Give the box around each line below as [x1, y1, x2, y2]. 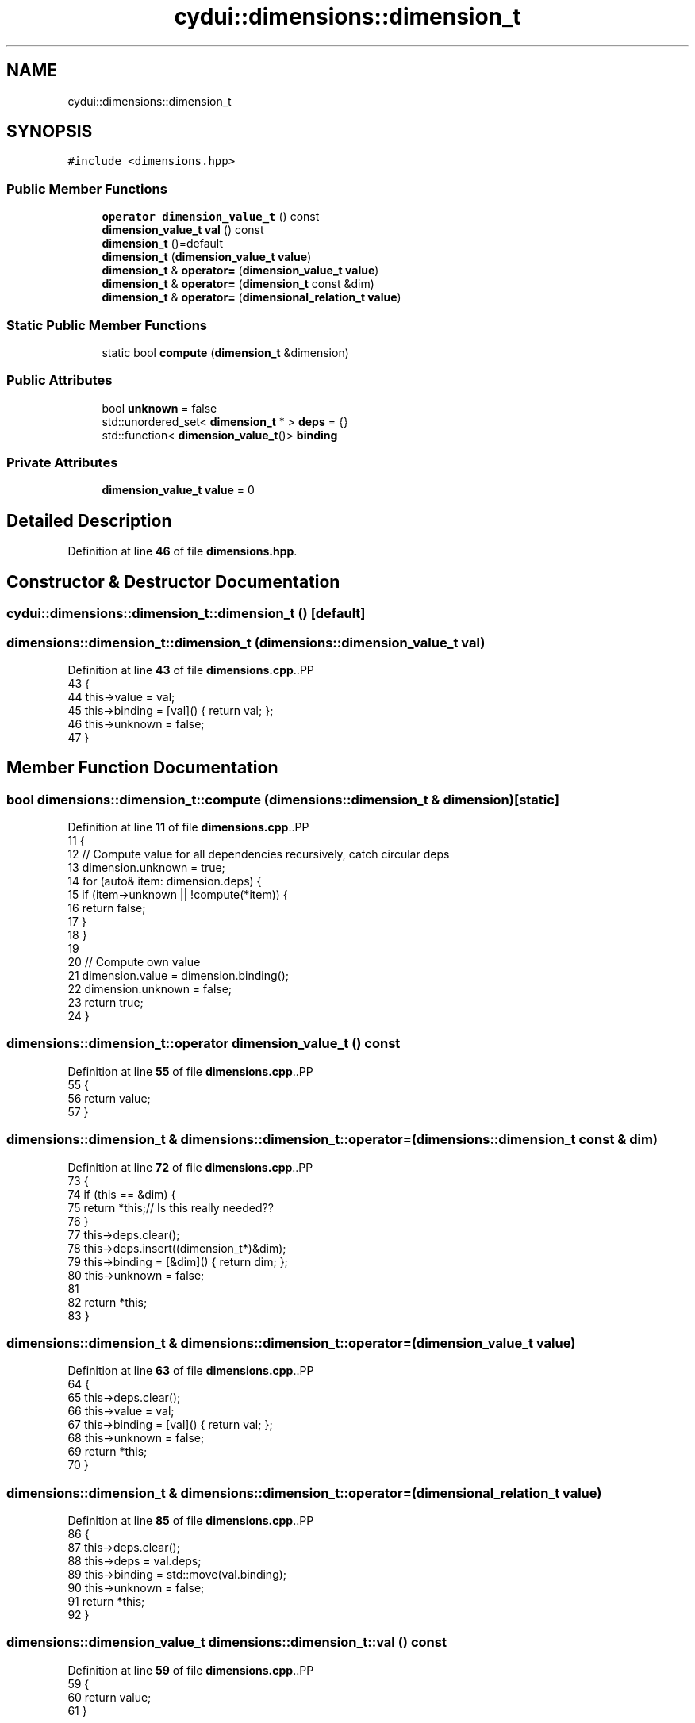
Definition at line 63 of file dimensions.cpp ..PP [67, 1364, 314, 1378]
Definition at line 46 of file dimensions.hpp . [67, 544, 298, 558]
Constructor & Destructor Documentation [6, 571, 340, 592]
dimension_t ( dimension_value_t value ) [102, 250, 312, 264]
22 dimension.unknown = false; [67, 982, 232, 996]
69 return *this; [67, 1445, 148, 1459]
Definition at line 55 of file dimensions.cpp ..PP [67, 1064, 313, 1078]
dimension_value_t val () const [102, 223, 264, 237]
